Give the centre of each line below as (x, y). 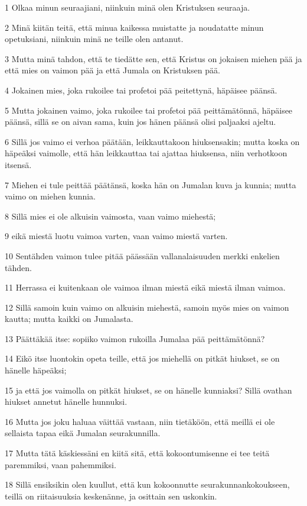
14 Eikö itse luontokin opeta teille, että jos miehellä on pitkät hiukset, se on (142, 358)
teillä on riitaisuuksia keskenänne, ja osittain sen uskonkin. (111, 496)
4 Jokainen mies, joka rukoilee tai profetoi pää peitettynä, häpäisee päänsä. (141, 90)
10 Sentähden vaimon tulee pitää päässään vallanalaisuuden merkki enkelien (142, 255)
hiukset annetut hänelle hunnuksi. (66, 402)
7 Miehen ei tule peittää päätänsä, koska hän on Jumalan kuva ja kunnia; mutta (151, 184)
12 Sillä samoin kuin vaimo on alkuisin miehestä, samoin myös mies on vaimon (147, 307)
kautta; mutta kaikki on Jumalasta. (69, 319)
